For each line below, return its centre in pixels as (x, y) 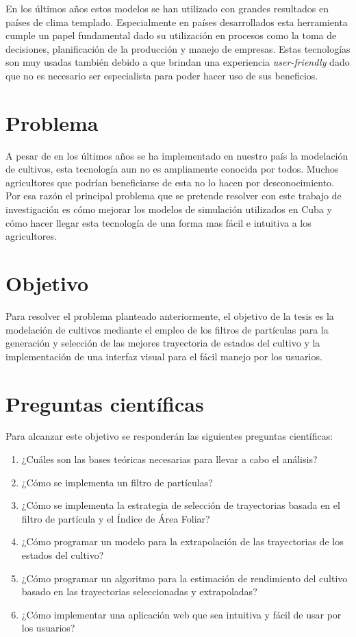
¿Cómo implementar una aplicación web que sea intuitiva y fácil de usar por (181, 614)
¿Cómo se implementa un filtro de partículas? (117, 482)
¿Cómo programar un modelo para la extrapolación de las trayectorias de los (182, 541)
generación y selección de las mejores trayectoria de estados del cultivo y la (163, 343)
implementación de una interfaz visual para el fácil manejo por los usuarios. (164, 356)
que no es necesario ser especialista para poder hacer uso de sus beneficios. (162, 75)
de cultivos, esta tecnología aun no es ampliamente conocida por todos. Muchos (172, 169)
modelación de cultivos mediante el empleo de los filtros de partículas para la (167, 329)
